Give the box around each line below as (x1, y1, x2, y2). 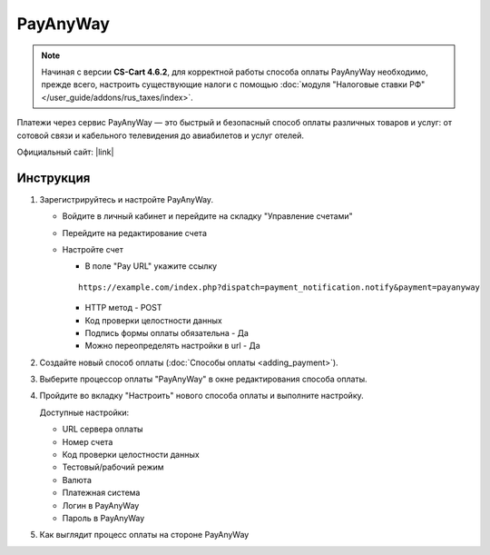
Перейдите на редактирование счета (62, 227, 208, 238)
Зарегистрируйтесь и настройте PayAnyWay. (39, 193, 213, 204)
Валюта (62, 474, 93, 485)
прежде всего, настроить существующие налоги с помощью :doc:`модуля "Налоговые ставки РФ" (41, 79, 426, 90)
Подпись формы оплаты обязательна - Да (84, 327, 250, 338)
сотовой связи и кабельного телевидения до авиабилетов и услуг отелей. (16, 130, 304, 141)
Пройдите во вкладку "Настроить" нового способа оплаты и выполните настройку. (39, 391, 365, 401)
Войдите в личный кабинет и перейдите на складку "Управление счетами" (62, 211, 353, 222)
